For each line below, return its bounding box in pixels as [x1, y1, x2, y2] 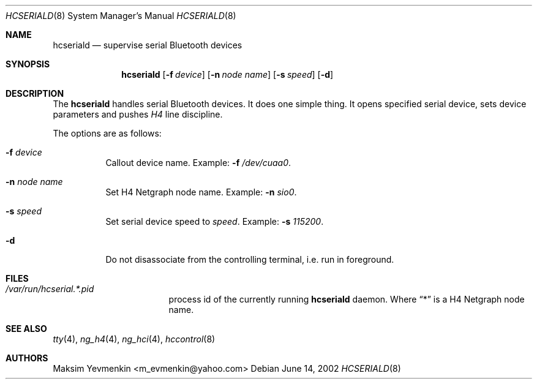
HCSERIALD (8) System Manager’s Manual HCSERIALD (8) [6, 10, 236, 21]
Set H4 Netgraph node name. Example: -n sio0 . [105, 187, 297, 197]
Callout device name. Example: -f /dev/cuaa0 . [105, 157, 291, 168]
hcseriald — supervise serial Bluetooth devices [53, 40, 242, 50]
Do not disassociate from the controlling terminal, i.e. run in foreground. [105, 254, 394, 265]
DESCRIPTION [6, 88, 64, 99]
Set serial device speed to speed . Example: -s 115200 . [105, 216, 324, 227]
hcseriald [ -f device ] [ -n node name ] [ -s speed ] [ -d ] [121, 69, 334, 80]
